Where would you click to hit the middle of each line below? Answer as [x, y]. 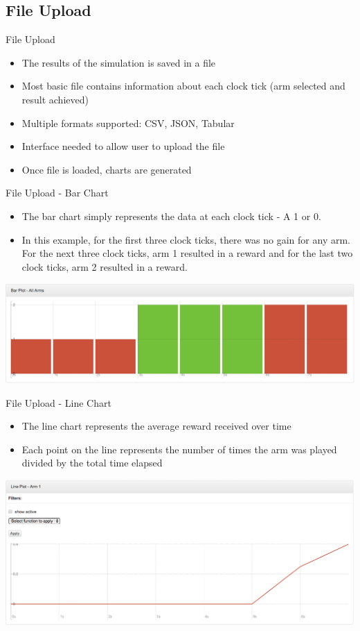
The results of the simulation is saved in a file [119, 62]
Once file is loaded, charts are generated [107, 169]
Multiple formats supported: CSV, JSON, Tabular [128, 123]
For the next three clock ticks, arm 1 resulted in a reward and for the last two [187, 253]
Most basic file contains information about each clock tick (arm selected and [183, 86]
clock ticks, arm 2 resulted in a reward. [105, 266]
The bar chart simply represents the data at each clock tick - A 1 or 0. [171, 216]
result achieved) [55, 99]
